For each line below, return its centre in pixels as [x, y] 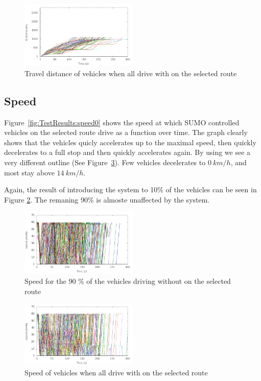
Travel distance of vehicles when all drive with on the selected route [131, 73]
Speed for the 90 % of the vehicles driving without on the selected [128, 281]
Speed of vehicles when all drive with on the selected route [116, 372]
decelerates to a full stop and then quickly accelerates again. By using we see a [127, 152]
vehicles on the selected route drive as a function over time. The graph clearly [126, 132]
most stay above [29, 172]
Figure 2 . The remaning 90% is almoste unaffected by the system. [107, 199]
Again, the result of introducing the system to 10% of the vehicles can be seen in [130, 189]
